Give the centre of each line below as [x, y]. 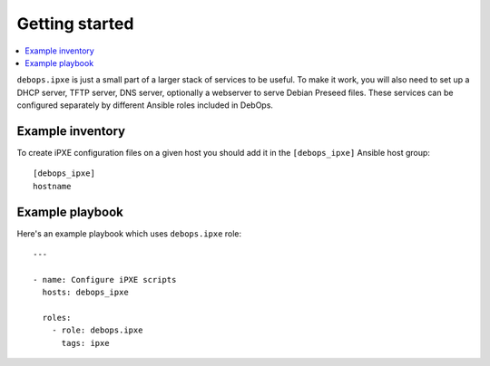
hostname [52, 186]
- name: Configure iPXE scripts [105, 279]
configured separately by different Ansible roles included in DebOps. [145, 105]
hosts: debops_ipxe [85, 293]
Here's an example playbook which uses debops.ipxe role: [129, 233]
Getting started [75, 24]
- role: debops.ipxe [97, 330]
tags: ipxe [85, 343]
